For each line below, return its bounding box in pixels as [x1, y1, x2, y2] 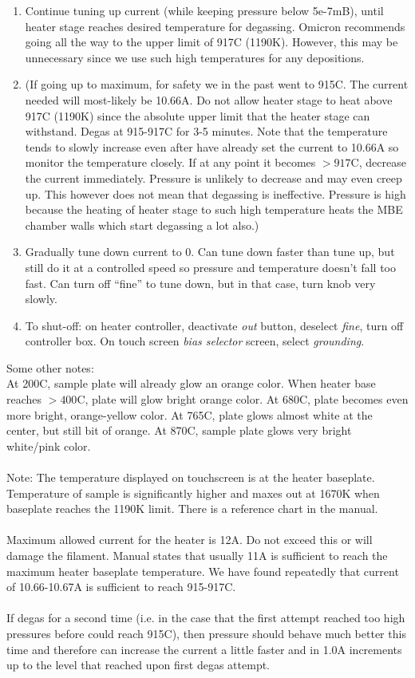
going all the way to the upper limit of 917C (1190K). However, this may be [25, 34, 398, 50]
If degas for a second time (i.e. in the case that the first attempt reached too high [6, 609, 405, 626]
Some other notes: [6, 359, 94, 376]
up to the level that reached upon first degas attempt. [6, 656, 271, 673]
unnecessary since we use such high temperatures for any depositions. [25, 49, 365, 65]
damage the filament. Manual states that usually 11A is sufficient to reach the [6, 547, 388, 563]
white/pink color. [6, 437, 91, 454]
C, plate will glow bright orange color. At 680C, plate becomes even [77, 391, 409, 408]
